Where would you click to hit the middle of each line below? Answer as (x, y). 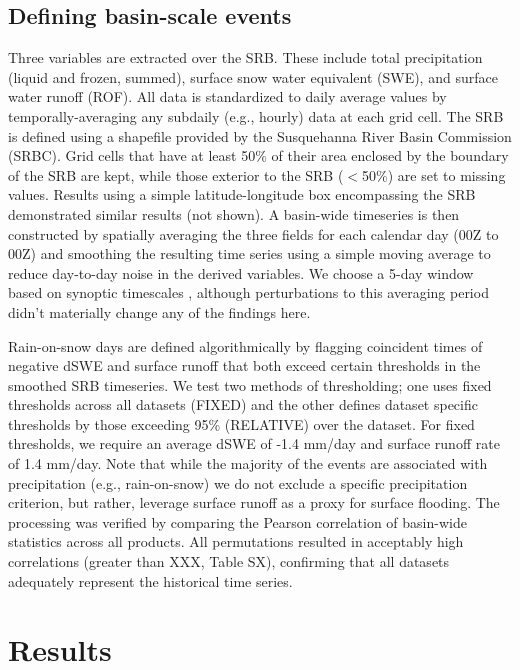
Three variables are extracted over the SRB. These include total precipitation (245, 57)
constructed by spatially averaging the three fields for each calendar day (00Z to (253, 233)
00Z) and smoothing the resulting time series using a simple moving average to (249, 253)
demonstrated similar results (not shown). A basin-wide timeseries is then (234, 213)
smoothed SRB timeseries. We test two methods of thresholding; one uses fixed (250, 384)
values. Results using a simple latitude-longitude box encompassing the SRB (242, 194)
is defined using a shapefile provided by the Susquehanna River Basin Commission (260, 135)
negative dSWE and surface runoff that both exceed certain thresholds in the (244, 365)
